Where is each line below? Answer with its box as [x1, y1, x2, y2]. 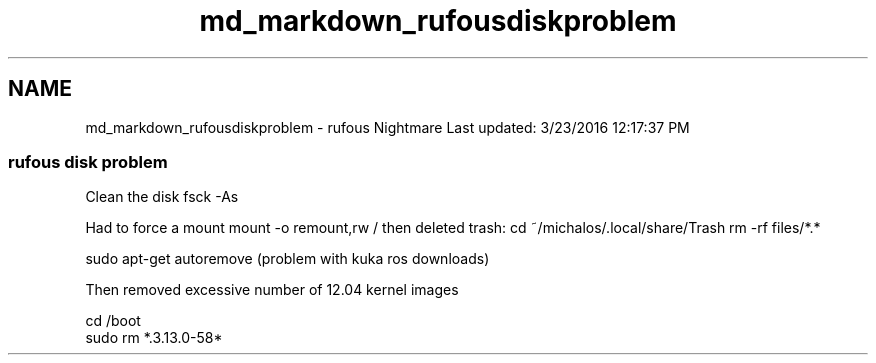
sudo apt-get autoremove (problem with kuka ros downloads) [85, 250, 490, 268]
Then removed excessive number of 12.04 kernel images [85, 281, 459, 299]
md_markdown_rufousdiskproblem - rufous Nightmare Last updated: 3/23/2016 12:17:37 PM [85, 118, 690, 136]
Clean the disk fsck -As [85, 188, 239, 206]
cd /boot [85, 312, 141, 330]
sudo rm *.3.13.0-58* [85, 329, 223, 347]
